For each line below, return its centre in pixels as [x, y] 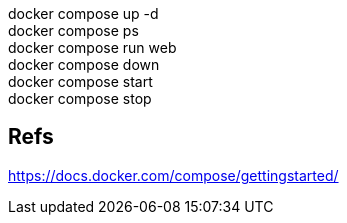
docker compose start [80, 81]
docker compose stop [80, 98]
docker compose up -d [83, 13]
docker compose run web [92, 47]
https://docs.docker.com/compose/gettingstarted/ [173, 175]
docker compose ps [73, 30]
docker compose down [84, 64]
